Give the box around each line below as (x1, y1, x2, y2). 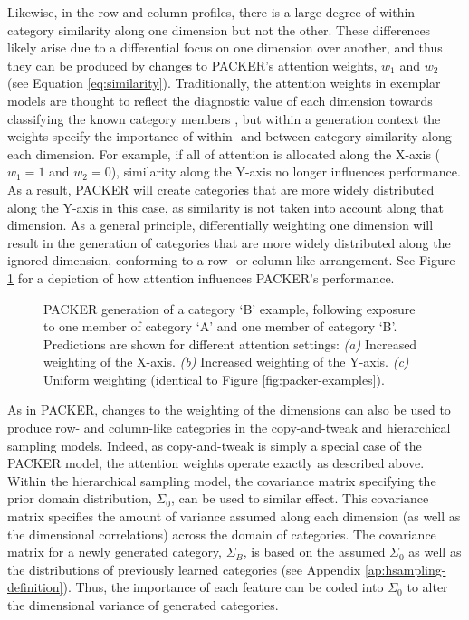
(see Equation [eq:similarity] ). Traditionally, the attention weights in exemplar (7, 73, 441, 92)
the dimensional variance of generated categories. (7, 596, 279, 614)
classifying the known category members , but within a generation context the (7, 109, 441, 128)
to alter (407, 577, 448, 596)
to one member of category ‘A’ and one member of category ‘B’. (43, 317, 397, 336)
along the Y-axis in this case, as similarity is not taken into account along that (7, 197, 444, 216)
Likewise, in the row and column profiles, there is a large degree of (7, 3, 376, 21)
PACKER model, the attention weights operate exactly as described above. (7, 453, 425, 472)
